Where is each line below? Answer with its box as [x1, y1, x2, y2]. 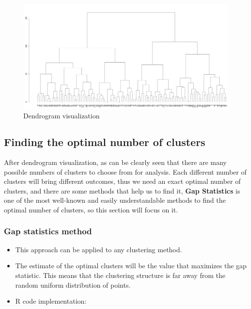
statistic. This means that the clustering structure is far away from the [15, 270, 225, 280]
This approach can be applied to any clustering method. [15, 244, 182, 254]
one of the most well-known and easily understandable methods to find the [4, 195, 226, 205]
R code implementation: [15, 296, 87, 306]
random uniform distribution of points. [15, 279, 131, 290]
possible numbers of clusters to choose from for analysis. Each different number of [4, 166, 247, 177]
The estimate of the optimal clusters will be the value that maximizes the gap [15, 260, 247, 271]
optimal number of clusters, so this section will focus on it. [4, 204, 178, 214]
